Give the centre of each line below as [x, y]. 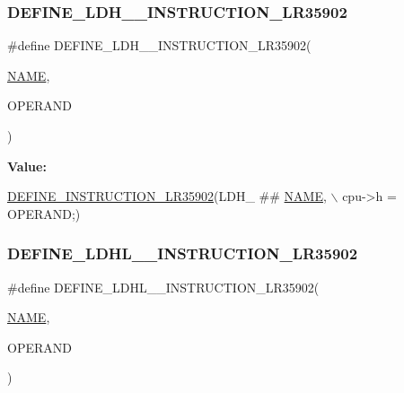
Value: [27, 166]
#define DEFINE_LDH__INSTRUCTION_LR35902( [159, 45]
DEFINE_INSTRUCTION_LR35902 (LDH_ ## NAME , [167, 196]
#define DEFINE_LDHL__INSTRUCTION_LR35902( [163, 287]
